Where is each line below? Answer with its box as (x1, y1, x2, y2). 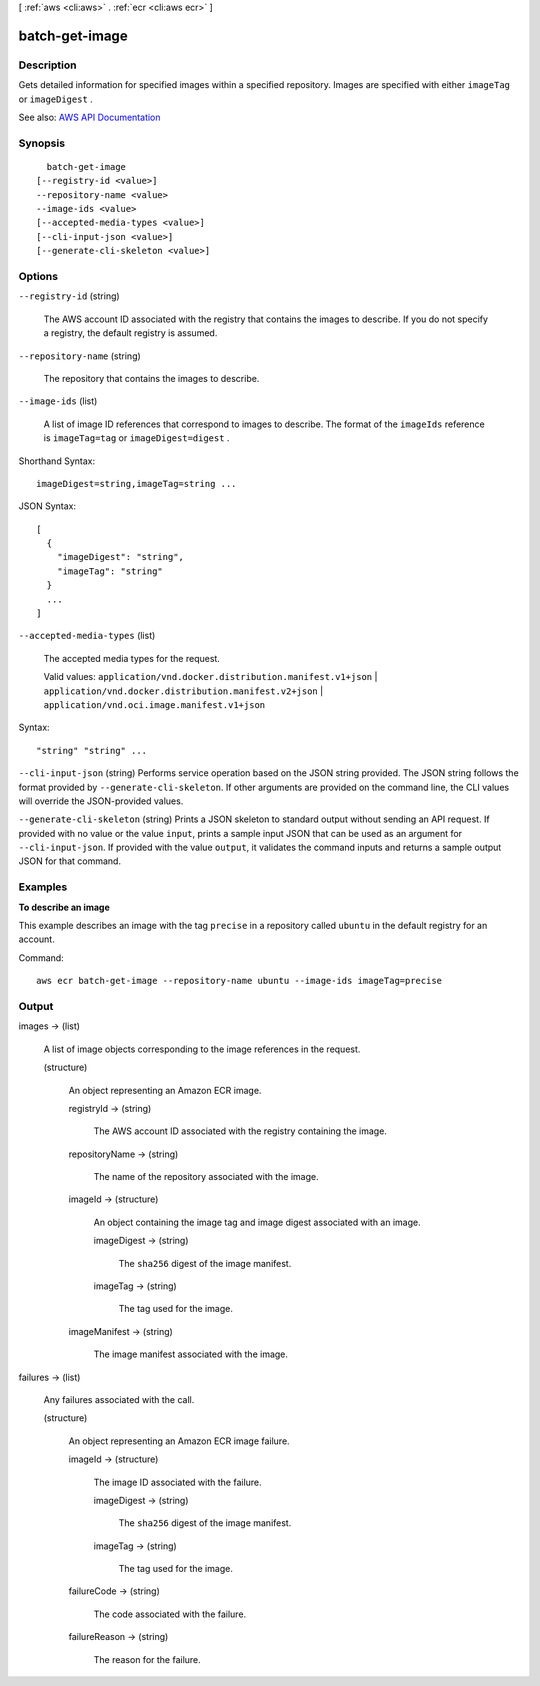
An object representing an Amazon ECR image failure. (68, 1435, 290, 1447)
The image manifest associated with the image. (93, 1348, 289, 1360)
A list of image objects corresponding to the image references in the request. (43, 1043, 361, 1055)
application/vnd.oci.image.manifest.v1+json (43, 699, 266, 710)
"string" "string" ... (36, 745, 148, 756)
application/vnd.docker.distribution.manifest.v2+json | (43, 685, 324, 697)
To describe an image (18, 901, 110, 913)
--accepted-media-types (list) (18, 630, 156, 642)
